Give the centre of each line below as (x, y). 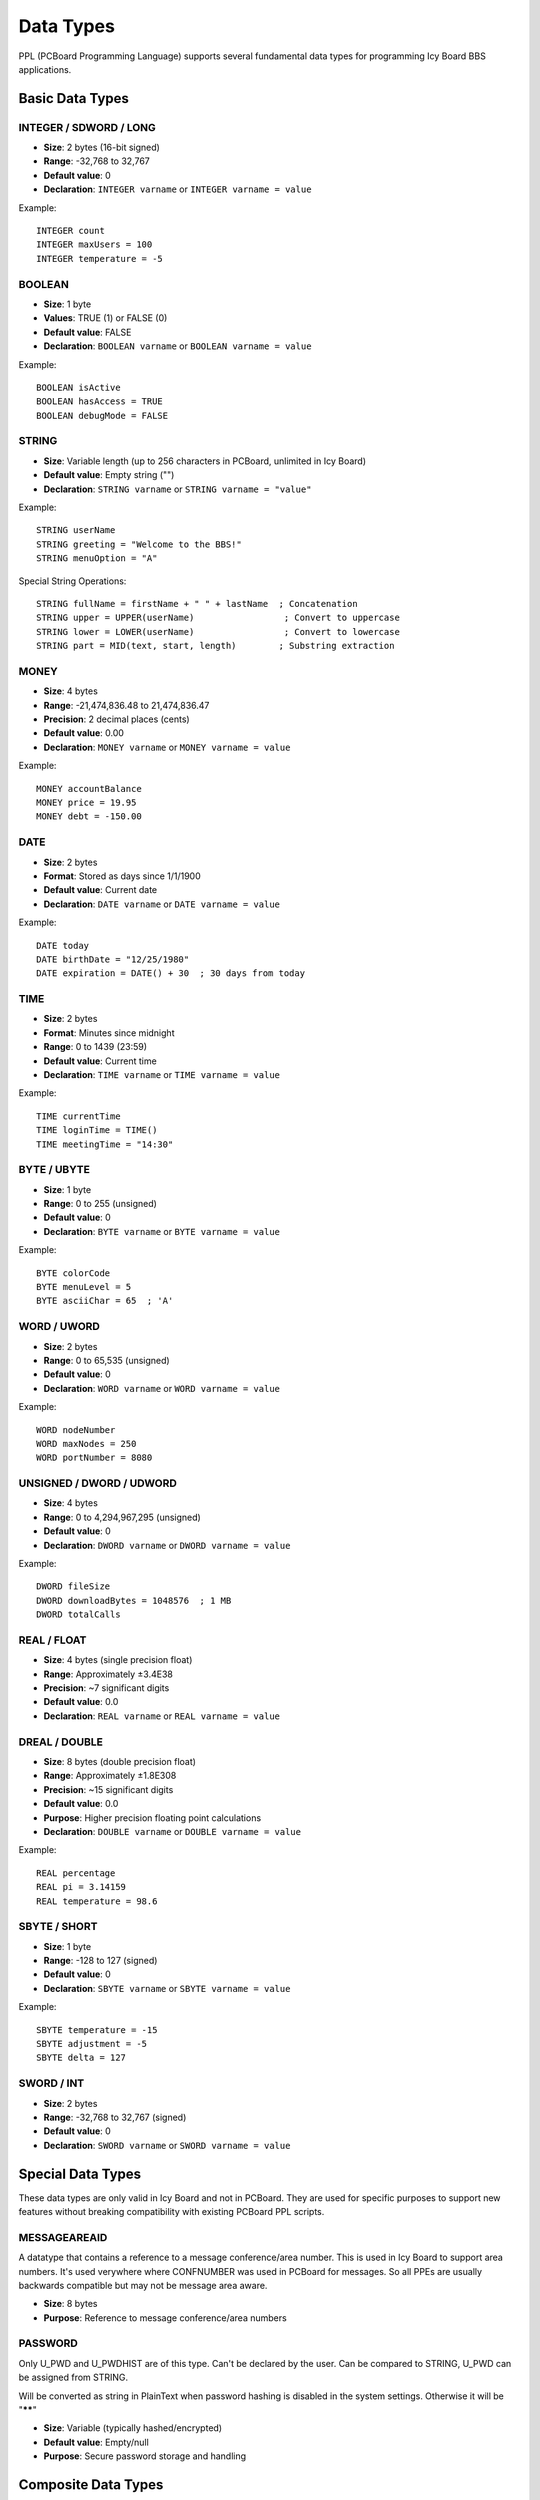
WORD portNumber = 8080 (94, 1458)
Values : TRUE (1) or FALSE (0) (105, 318)
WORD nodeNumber (76, 1429)
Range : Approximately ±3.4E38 (108, 1674)
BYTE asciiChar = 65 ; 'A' (105, 1301)
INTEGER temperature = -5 (100, 258)
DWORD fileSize (73, 1586)
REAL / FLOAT (52, 1640)
